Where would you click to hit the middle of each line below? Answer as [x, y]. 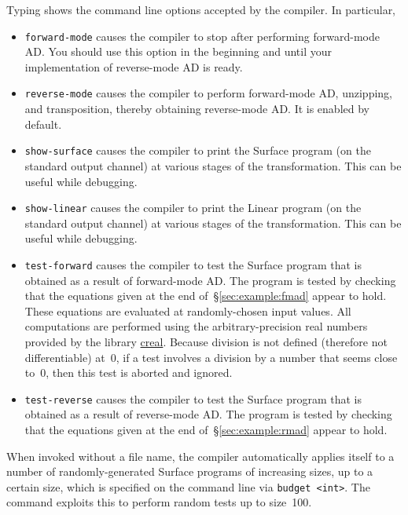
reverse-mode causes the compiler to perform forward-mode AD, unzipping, [208, 93]
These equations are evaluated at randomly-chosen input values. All [188, 310]
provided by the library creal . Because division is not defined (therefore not [206, 342]
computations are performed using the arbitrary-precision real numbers [196, 326]
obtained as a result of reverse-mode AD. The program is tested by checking [208, 414]
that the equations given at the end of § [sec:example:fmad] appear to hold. [206, 296]
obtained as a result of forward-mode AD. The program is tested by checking [210, 280]
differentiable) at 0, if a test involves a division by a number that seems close [211, 357]
